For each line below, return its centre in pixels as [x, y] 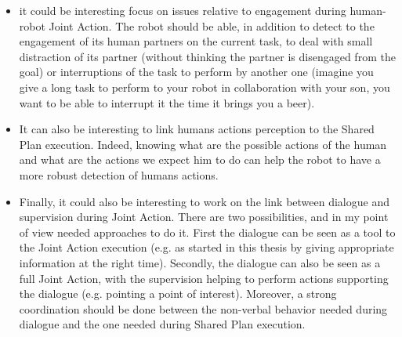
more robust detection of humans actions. [119, 174]
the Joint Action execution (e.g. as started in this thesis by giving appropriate [206, 247]
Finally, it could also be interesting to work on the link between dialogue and [204, 201]
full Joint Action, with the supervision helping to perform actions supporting [204, 278]
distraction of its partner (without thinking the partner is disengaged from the [207, 56]
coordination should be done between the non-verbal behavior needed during [203, 308]
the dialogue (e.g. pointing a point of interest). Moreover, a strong [178, 294]
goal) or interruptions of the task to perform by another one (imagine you [196, 72]
